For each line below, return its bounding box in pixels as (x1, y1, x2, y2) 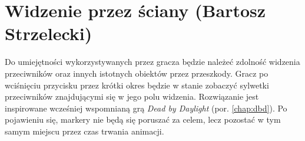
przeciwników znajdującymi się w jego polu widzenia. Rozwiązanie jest (5, 90, 259, 103)
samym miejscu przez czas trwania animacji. (5, 124, 164, 137)
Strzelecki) (5, 21, 92, 45)
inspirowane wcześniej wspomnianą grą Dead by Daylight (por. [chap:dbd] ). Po (5, 101, 287, 114)
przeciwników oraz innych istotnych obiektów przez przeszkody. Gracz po (5, 67, 268, 79)
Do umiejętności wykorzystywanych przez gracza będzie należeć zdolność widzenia (5, 55, 300, 68)
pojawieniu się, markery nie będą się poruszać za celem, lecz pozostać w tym (5, 113, 281, 126)
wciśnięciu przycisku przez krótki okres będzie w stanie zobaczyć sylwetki (5, 78, 269, 91)
